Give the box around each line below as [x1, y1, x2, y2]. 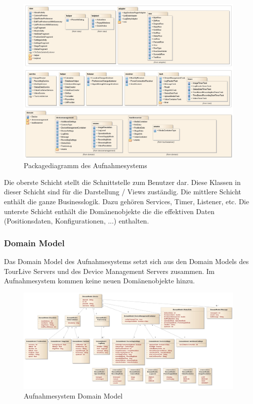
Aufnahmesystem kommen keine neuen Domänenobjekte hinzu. [4, 275, 195, 286]
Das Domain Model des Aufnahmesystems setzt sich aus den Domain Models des [4, 256, 249, 266]
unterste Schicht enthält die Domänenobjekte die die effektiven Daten [4, 206, 214, 216]
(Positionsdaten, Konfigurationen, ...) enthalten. [4, 216, 149, 226]
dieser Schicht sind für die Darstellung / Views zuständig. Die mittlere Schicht [4, 186, 242, 197]
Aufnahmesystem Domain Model [24, 391, 123, 401]
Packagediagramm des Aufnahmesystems [24, 160, 147, 171]
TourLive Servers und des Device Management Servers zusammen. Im [4, 266, 215, 276]
